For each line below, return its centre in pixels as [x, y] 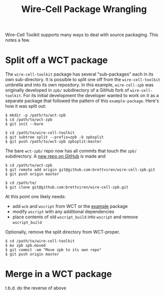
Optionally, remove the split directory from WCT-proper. [63, 232]
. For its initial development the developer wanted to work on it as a [90, 96]
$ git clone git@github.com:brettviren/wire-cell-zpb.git [67, 187]
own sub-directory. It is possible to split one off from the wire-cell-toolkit [83, 80]
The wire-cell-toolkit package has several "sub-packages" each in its [79, 74]
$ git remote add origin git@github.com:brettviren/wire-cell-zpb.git [80, 170]
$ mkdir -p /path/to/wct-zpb [35, 115]
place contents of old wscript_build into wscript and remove [75, 217]
